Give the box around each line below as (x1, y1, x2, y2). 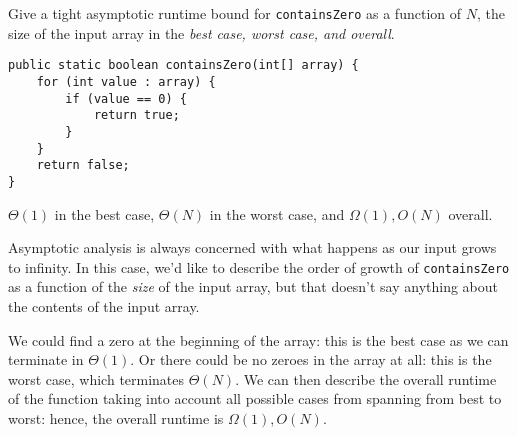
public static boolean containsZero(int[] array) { (8, 58, 359, 73)
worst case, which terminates (8, 368, 185, 389)
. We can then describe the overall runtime (235, 368, 497, 389)
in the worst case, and (209, 203, 345, 224)
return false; (36, 158, 130, 173)
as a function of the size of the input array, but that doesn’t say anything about (8, 276, 499, 297)
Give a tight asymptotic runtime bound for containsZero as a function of (8, 3, 461, 23)
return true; (93, 108, 180, 123)
